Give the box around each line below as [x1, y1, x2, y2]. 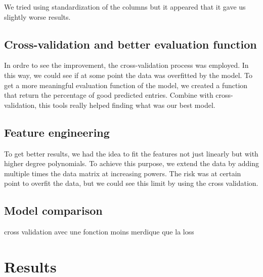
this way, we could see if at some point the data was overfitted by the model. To [4, 69, 253, 80]
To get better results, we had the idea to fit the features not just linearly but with [4, 148, 258, 159]
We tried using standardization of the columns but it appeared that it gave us [4, 2, 246, 12]
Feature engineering [4, 124, 110, 140]
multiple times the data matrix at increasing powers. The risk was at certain [4, 168, 241, 178]
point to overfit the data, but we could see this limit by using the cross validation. [4, 178, 258, 188]
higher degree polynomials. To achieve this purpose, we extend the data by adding [4, 158, 259, 169]
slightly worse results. [4, 11, 71, 22]
